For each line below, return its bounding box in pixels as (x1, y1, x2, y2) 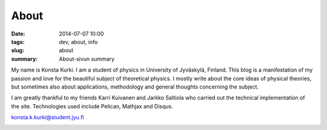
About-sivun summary (59, 55, 115, 63)
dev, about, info (59, 38, 98, 45)
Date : (11, 30, 25, 37)
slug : (11, 47, 24, 54)
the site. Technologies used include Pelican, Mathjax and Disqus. (11, 102, 173, 110)
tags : (11, 38, 25, 45)
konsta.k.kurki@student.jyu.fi (11, 114, 84, 121)
